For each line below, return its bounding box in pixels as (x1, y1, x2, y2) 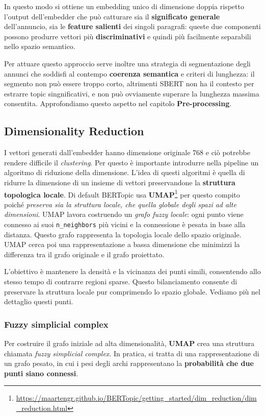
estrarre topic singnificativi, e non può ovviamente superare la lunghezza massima (4, 88, 259, 99)
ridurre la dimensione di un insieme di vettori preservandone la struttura (4, 177, 235, 187)
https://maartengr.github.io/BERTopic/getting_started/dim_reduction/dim (16, 393, 257, 403)
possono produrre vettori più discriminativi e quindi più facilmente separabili (4, 31, 251, 41)
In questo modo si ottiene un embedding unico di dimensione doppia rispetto (4, 1, 244, 11)
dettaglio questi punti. (4, 296, 73, 307)
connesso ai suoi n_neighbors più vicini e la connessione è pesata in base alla (4, 218, 246, 229)
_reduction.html (16, 402, 68, 413)
